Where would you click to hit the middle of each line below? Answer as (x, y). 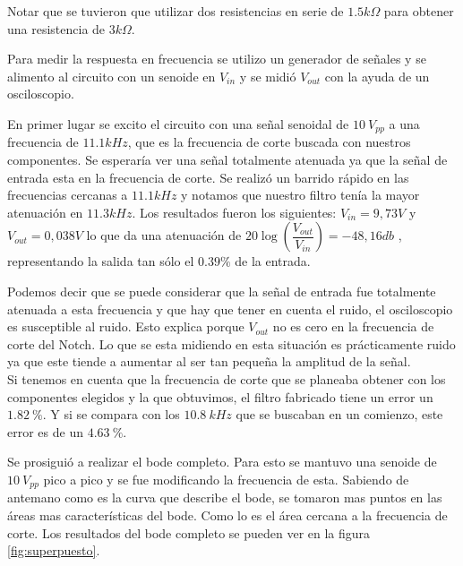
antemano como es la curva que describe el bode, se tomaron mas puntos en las (225, 497)
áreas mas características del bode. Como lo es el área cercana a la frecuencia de (227, 515)
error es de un (45, 431)
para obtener (419, 11)
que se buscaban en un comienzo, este (339, 414)
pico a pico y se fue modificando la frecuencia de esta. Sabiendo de (226, 479)
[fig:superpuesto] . (54, 550)
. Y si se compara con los (111, 414)
